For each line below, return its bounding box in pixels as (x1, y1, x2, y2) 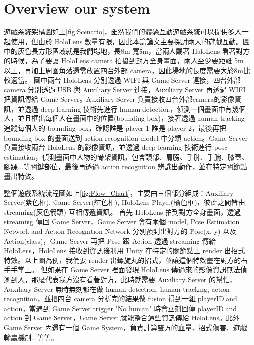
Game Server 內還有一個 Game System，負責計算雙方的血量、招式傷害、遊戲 (4, 322, 247, 332)
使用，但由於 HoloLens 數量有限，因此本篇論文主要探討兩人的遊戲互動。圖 (10, 36, 250, 46)
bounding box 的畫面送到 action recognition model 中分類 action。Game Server (4, 132, 248, 143)
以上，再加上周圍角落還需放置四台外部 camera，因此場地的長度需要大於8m (4, 65, 243, 75)
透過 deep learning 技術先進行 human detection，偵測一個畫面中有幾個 (24, 103, 246, 114)
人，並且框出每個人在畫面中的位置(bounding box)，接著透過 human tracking (4, 113, 245, 123)
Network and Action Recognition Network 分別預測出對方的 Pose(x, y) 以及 (4, 226, 237, 236)
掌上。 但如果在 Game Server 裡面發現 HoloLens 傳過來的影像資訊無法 (17, 264, 240, 275)
